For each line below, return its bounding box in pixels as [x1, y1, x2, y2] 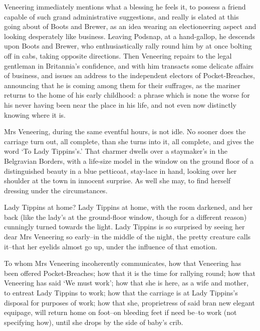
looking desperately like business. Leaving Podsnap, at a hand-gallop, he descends [4, 31, 255, 41]
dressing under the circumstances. [4, 185, 108, 195]
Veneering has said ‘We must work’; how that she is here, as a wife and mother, [4, 277, 248, 288]
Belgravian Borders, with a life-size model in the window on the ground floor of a [4, 155, 254, 166]
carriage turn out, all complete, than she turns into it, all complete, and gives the [4, 136, 254, 146]
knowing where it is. [4, 109, 66, 120]
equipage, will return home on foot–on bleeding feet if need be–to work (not [4, 307, 237, 317]
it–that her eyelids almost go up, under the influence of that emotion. [4, 241, 217, 251]
